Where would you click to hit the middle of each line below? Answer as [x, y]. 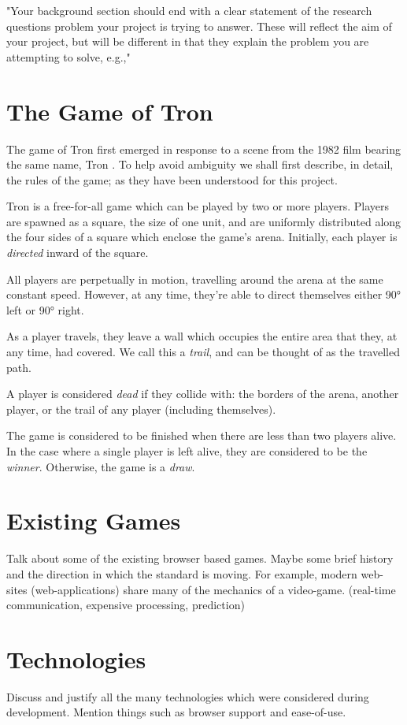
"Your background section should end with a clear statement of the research [189, 10]
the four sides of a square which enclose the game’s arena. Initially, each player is [202, 237]
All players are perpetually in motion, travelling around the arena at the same [195, 279]
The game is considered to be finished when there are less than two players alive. [202, 435]
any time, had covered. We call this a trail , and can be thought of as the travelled [203, 352]
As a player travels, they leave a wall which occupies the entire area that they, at [202, 336]
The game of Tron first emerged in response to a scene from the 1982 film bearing [203, 149]
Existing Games [94, 521]
